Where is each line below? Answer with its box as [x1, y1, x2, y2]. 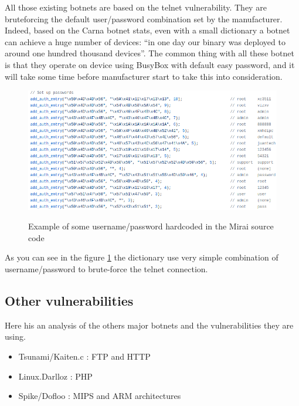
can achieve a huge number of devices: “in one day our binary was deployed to [5, 35, 286, 48]
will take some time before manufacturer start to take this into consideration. [5, 70, 283, 82]
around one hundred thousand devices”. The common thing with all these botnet [5, 47, 294, 59]
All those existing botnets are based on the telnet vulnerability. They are [5, 1, 267, 13]
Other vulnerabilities [5, 291, 134, 309]
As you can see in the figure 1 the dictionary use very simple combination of [5, 251, 278, 263]
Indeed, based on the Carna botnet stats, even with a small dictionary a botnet [5, 24, 290, 36]
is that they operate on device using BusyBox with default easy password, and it [5, 58, 295, 70]
